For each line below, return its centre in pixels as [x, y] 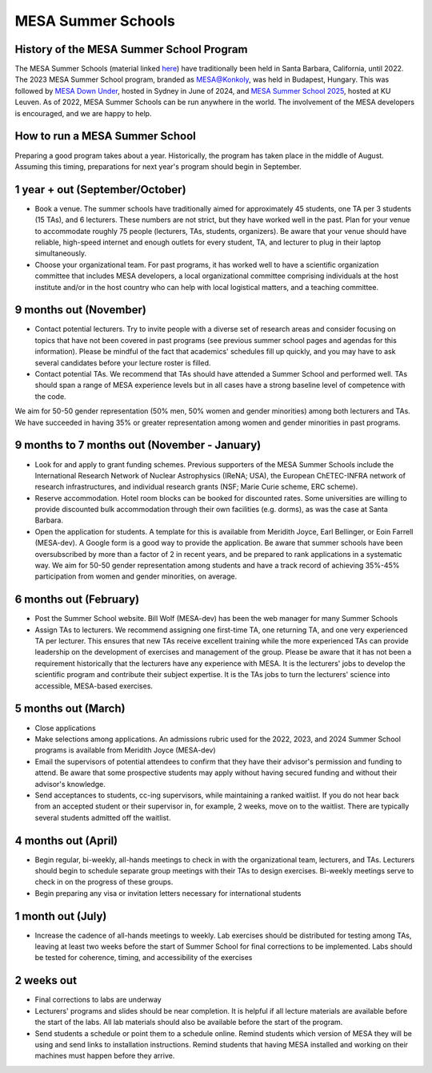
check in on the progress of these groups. [104, 882]
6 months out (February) [77, 600]
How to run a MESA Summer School [105, 136]
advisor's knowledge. [70, 784]
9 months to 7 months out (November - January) [138, 445]
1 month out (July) [61, 916]
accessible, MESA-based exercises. [94, 686]
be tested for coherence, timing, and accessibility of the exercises [144, 958]
